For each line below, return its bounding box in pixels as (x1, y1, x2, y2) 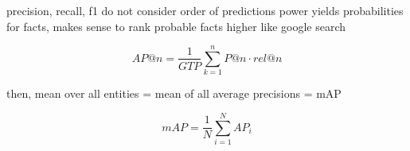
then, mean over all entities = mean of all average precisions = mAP (6, 85, 342, 102)
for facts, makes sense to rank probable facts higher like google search (6, 17, 346, 34)
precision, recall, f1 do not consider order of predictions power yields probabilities (6, 2, 404, 18)
